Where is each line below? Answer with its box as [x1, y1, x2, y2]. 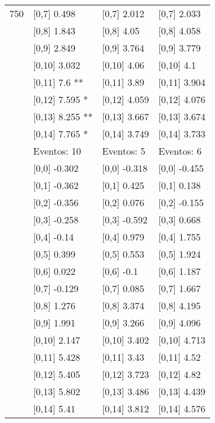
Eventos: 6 [158, 144, 202, 158]
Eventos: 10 [33, 144, 81, 158]
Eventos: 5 [102, 144, 146, 158]
